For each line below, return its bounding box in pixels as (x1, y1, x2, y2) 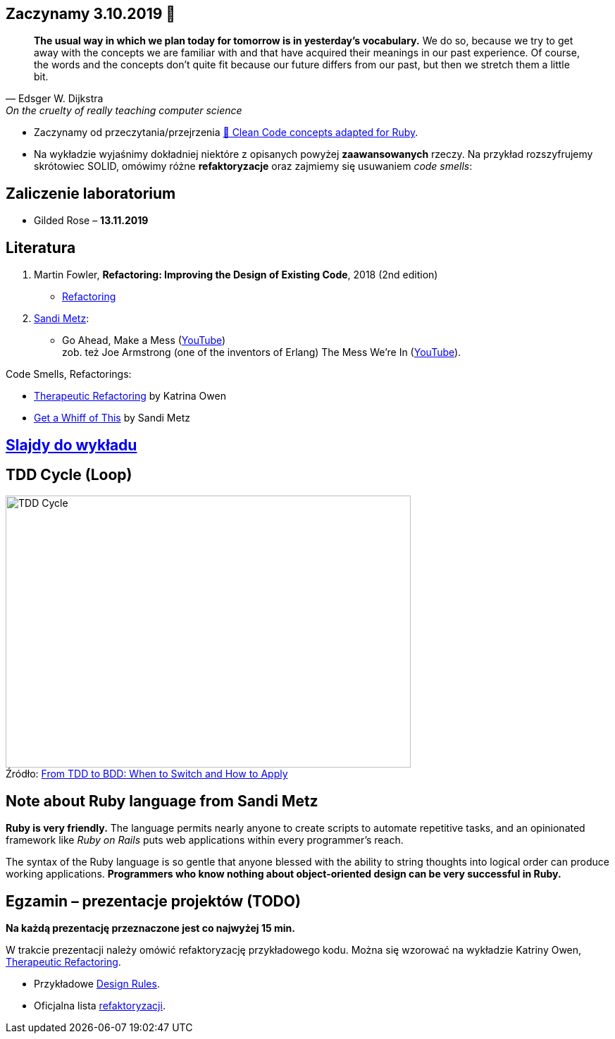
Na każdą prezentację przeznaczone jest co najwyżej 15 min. (6, 922, 295, 935)
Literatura (6, 238, 76, 257)
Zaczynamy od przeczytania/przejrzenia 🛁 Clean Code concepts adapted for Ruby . (34, 126, 418, 139)
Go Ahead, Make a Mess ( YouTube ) (62, 334, 226, 347)
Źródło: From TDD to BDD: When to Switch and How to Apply (6, 768, 288, 780)
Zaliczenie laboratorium (6, 184, 176, 202)
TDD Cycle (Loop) (6, 465, 132, 484)
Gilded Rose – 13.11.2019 (34, 214, 149, 227)
